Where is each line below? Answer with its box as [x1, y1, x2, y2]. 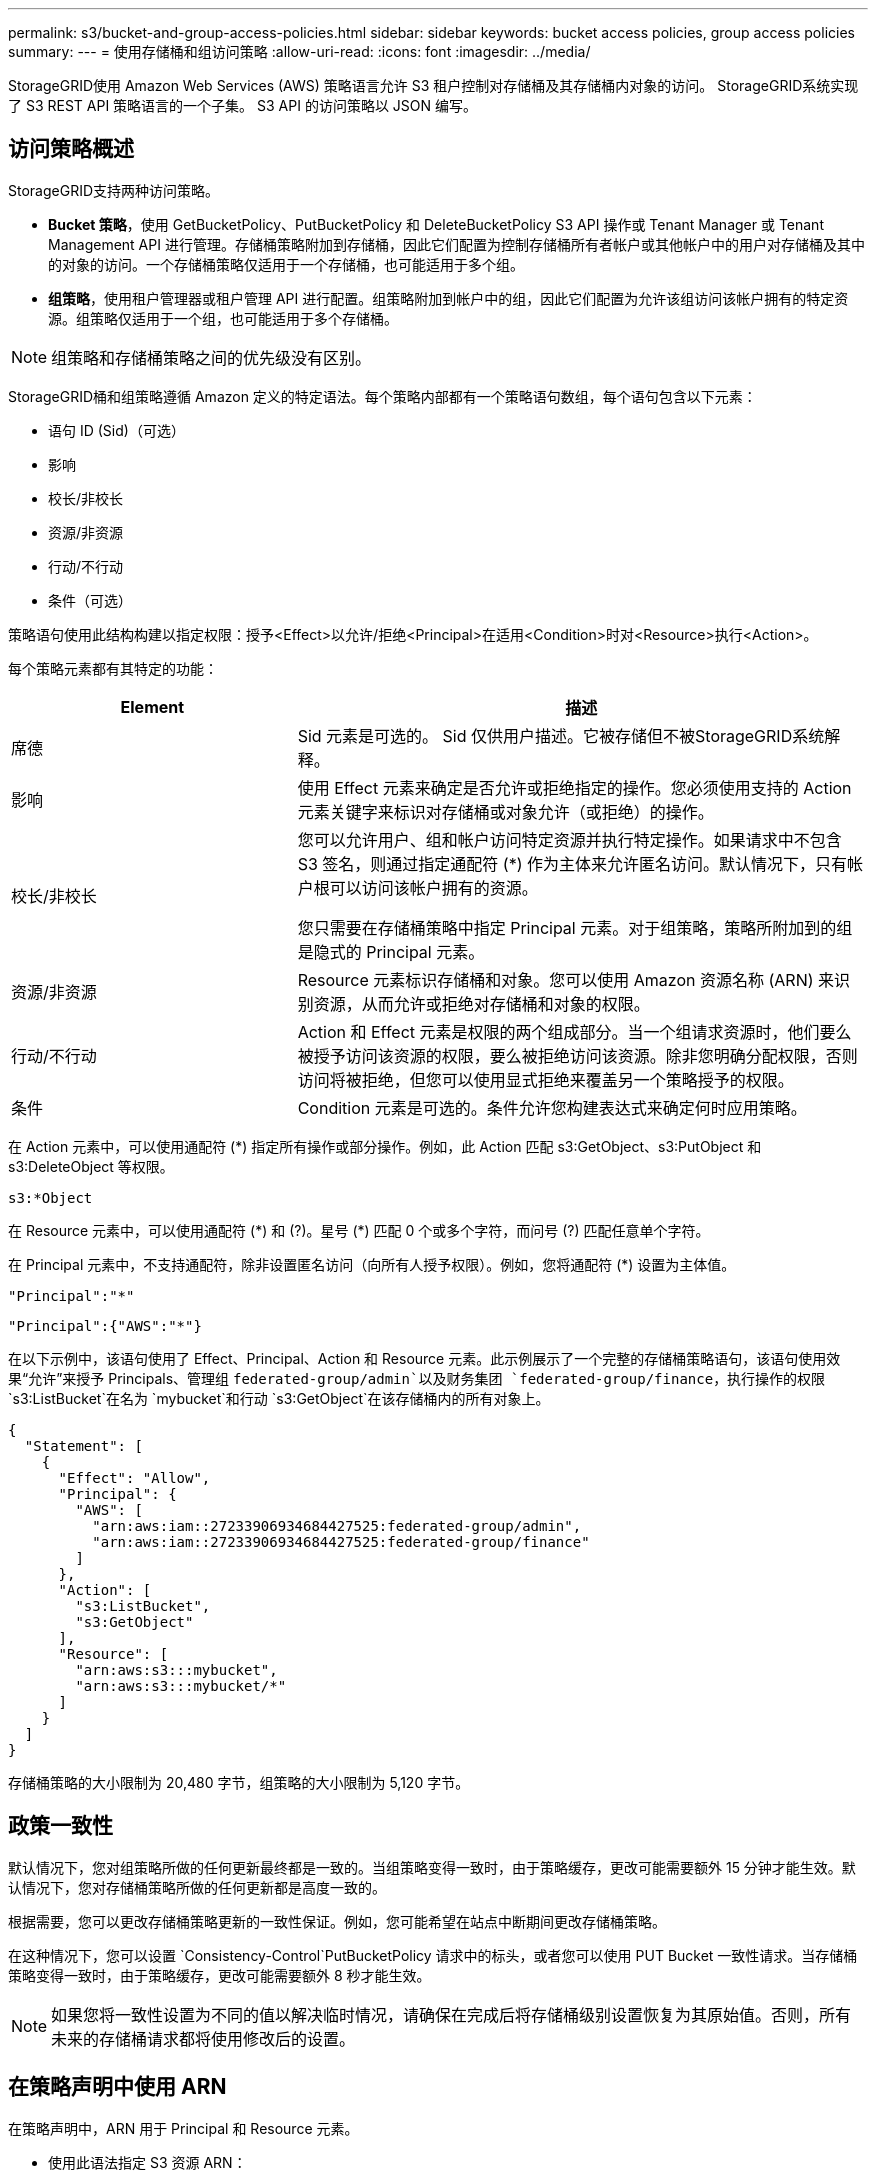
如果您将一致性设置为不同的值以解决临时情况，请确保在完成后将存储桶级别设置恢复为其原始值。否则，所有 [51, 2004, 852, 2025]
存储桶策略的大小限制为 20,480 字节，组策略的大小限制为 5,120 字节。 [8, 1773, 470, 1791]
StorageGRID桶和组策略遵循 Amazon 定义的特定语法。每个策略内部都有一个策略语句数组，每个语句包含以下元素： [8, 387, 757, 405]
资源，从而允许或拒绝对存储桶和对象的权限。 [313, 993, 650, 1014]
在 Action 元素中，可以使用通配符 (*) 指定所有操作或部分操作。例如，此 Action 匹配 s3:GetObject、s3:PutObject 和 [8, 1137, 762, 1155]
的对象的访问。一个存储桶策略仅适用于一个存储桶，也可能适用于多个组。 [48, 255, 524, 273]
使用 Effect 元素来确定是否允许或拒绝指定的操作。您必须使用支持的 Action [297, 777, 852, 798]
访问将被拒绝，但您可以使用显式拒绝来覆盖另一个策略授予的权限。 [297, 1069, 794, 1090]
